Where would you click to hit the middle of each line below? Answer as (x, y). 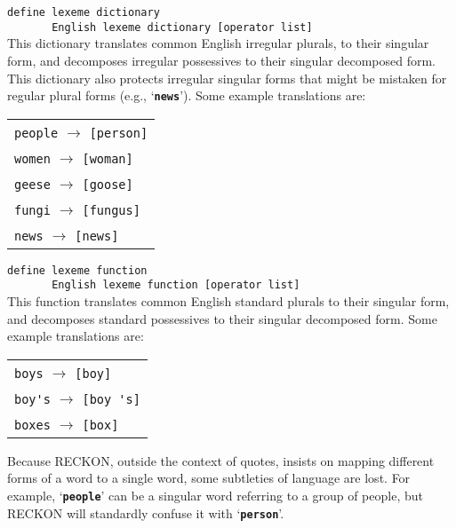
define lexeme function (77, 270)
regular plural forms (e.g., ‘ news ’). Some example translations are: (187, 95)
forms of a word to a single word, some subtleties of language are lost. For (209, 478)
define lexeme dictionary (84, 12)
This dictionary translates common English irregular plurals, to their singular (218, 43)
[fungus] (111, 210)
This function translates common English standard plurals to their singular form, (228, 301)
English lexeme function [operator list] (176, 285)
